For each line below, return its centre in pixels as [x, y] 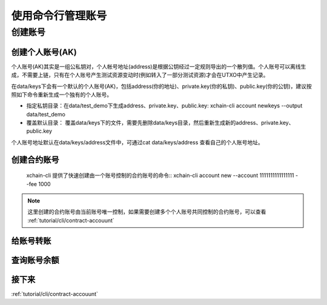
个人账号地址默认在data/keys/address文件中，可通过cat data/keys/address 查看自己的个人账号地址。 [137, 142]
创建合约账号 [35, 160]
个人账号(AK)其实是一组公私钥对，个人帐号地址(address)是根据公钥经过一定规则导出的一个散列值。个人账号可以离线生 [159, 66]
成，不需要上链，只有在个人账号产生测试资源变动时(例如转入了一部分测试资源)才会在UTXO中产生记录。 [140, 75]
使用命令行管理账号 [59, 16]
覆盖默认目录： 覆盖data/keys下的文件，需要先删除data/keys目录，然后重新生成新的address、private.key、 [160, 123]
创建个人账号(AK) [44, 52]
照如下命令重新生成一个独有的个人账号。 [61, 95]
